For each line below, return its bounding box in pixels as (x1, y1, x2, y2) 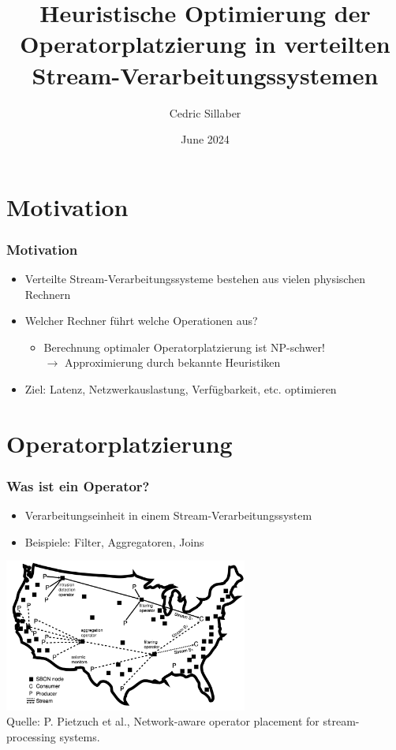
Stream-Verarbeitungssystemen (32, 58, 379, 91)
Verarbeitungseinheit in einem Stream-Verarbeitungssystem (24, 507, 312, 524)
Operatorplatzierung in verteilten (20, 28, 390, 60)
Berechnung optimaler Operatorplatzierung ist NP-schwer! (43, 338, 325, 355)
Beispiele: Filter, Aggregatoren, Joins (24, 533, 204, 550)
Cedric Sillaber (169, 104, 241, 121)
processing (6, 728, 56, 744)
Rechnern (24, 285, 71, 302)
